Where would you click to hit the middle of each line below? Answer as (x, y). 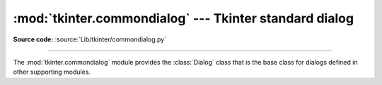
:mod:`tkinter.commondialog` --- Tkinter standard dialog (183, 18)
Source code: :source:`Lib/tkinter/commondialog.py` (89, 39)
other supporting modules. (52, 72)
